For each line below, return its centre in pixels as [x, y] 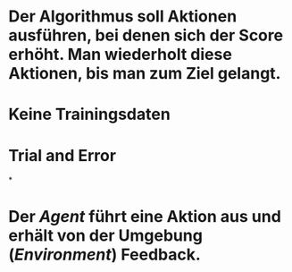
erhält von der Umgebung [105, 235]
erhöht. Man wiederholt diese [121, 55]
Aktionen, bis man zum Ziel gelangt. [145, 74]
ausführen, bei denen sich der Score [146, 35]
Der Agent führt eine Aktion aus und [145, 216]
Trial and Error [63, 155]
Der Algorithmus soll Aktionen [123, 17]
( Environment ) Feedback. [105, 255]
